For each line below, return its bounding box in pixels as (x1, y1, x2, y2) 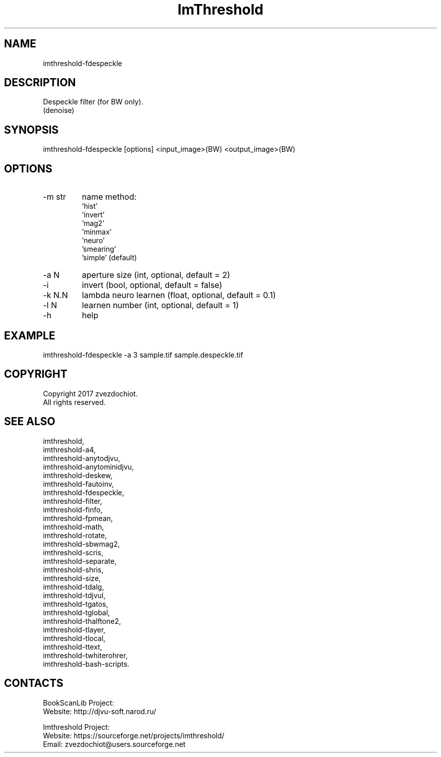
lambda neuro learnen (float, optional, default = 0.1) (82, 290, 276, 301)
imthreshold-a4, (43, 445, 96, 454)
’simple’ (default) (82, 253, 137, 262)
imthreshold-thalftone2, (43, 616, 121, 625)
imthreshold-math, (43, 522, 104, 531)
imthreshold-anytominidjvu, (43, 462, 134, 471)
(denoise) (43, 106, 75, 115)
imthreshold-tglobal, (43, 608, 110, 617)
